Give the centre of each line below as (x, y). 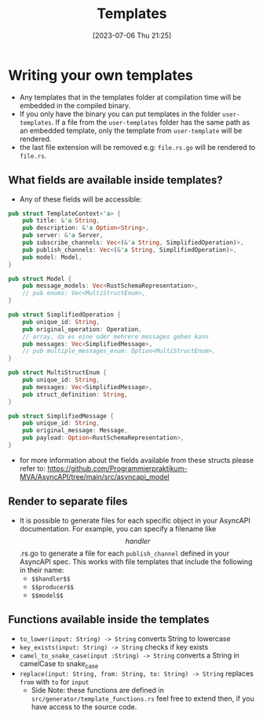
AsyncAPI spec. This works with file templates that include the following (136, 561)
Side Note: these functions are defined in (98, 691)
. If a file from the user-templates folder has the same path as (151, 122)
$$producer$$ (53, 587)
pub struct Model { (40, 279)
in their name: (42, 570)
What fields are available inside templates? (115, 180)
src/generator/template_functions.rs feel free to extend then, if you (142, 698)
